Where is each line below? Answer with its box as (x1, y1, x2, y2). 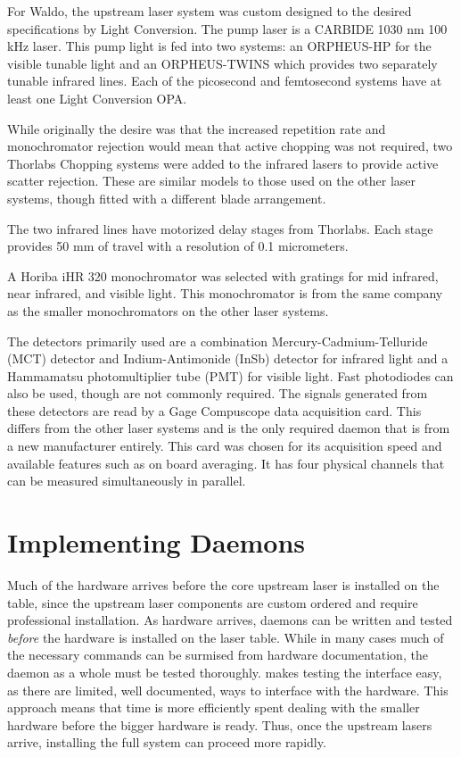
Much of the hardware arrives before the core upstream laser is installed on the (7, 575, 440, 594)
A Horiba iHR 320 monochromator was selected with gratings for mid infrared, (7, 266, 439, 285)
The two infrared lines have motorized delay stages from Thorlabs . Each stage (7, 219, 433, 237)
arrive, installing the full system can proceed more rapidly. (7, 733, 326, 752)
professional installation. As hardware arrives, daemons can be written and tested (7, 611, 453, 629)
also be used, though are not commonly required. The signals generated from (7, 384, 428, 403)
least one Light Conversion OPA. (7, 88, 187, 107)
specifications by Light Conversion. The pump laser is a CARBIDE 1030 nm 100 (7, 19, 448, 37)
